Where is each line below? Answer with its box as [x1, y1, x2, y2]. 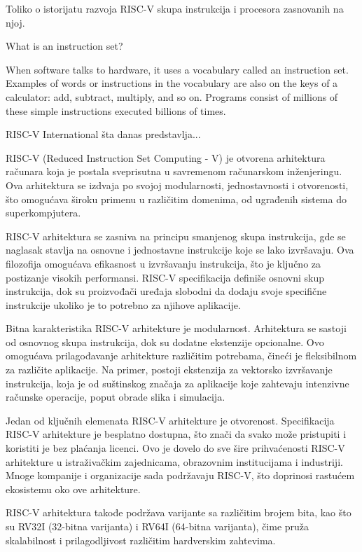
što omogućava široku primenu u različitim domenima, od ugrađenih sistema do [6, 191, 347, 206]
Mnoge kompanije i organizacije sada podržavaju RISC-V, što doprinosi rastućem [6, 468, 355, 483]
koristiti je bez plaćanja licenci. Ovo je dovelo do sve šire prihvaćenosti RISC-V [6, 441, 345, 455]
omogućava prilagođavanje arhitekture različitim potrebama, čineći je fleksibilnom [6, 348, 357, 363]
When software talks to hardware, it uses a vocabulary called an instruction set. [6, 62, 349, 76]
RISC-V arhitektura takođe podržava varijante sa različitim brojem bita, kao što [6, 505, 351, 520]
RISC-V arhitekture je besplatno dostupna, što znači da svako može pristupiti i [6, 427, 347, 441]
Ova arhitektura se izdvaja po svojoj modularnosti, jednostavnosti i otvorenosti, [6, 177, 349, 192]
